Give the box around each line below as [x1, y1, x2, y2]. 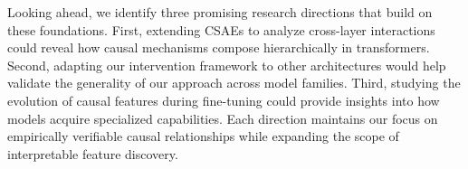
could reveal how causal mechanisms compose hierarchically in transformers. [7, 38, 430, 57]
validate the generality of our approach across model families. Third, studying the [7, 73, 461, 92]
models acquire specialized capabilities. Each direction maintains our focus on [7, 108, 438, 127]
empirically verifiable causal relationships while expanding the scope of [7, 127, 399, 146]
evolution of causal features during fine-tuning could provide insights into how [7, 90, 440, 109]
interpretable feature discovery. [7, 144, 178, 163]
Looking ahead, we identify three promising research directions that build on [7, 3, 433, 21]
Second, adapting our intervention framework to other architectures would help [7, 55, 446, 74]
